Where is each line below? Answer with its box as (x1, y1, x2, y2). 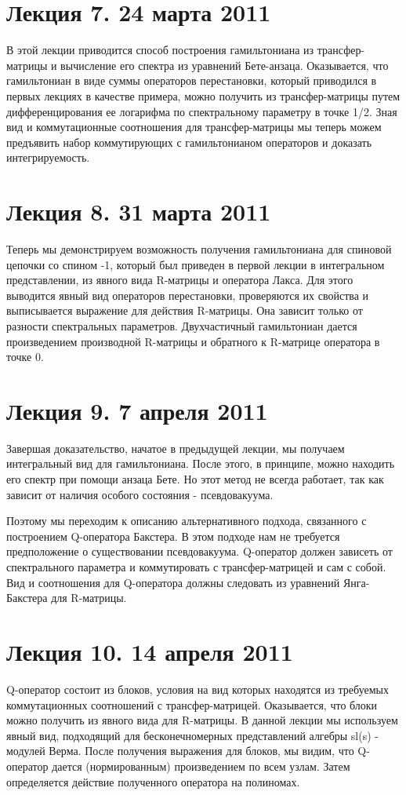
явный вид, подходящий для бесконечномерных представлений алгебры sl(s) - (6, 727, 379, 743)
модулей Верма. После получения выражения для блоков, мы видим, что (6, 742, 354, 759)
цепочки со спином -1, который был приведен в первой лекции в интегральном (6, 256, 385, 272)
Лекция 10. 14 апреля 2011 (6, 636, 293, 667)
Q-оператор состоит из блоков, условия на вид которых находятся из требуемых (6, 680, 389, 697)
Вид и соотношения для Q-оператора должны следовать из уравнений (6, 574, 340, 590)
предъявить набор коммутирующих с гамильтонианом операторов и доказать (6, 133, 372, 150)
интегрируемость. (6, 149, 90, 166)
